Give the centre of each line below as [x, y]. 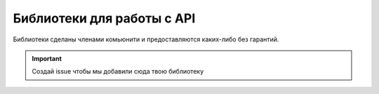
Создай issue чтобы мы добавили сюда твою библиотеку [118, 72]
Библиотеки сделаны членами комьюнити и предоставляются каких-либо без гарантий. [146, 39]
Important [47, 58]
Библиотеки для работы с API [104, 18]
